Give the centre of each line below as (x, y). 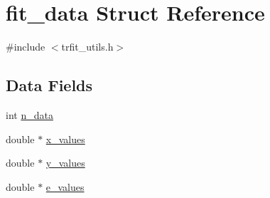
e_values (65, 186)
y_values (65, 163)
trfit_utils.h (87, 47)
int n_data (29, 114)
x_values (65, 139)
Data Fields (49, 85)
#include (26, 47)
